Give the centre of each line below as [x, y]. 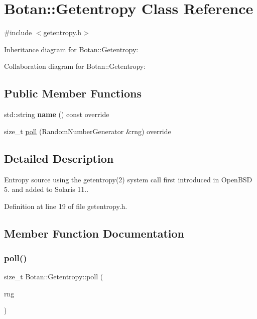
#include [18, 32]
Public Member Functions [73, 93]
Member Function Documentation [94, 233]
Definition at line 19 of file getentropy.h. [66, 206]
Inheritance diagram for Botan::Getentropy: [71, 49]
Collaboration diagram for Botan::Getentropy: [75, 66]
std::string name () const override [57, 114]
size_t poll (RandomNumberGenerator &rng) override [88, 131]
